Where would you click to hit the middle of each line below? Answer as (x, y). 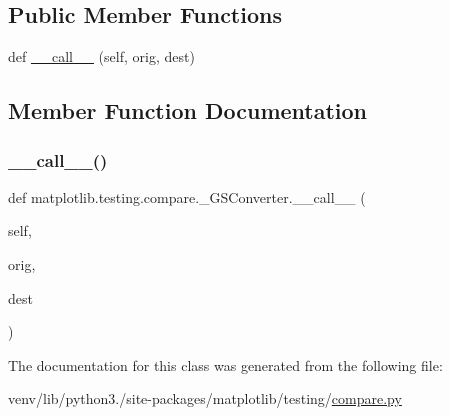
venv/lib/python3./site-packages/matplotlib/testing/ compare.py (205, 398)
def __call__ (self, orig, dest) (101, 56)
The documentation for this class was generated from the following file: (225, 364)
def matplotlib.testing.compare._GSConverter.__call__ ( (187, 196)
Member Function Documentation (188, 110)
